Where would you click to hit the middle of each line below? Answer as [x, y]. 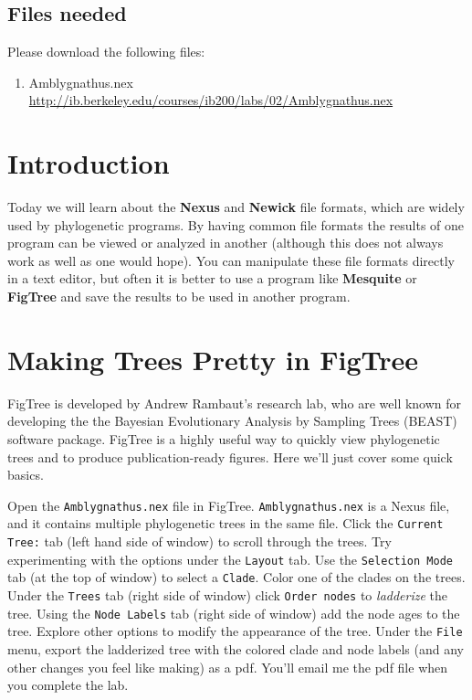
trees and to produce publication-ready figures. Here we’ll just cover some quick [230, 456]
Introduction [89, 163]
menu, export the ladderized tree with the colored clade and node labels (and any [236, 649]
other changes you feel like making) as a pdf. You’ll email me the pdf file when [228, 667]
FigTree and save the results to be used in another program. [179, 297]
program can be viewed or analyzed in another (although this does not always [226, 243]
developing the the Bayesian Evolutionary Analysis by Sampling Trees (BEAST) [232, 421]
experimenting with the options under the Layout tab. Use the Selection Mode [230, 559]
